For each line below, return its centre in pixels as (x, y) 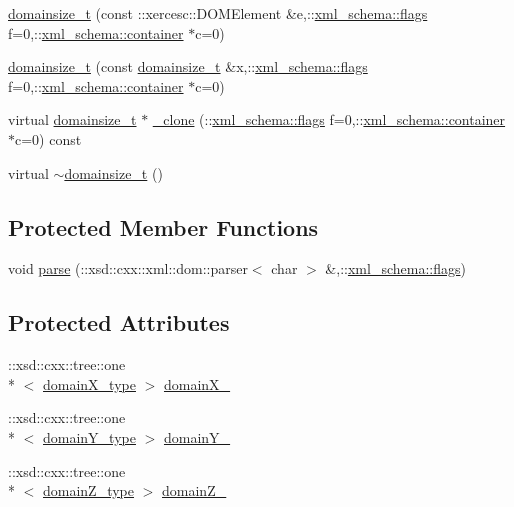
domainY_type (89, 436)
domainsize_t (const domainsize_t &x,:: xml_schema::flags (188, 66)
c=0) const (48, 138)
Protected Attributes (119, 322)
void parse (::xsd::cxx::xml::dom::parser (128, 268)
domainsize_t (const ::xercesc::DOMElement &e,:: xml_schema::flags (218, 13)
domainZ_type (89, 490)
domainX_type (89, 383)
